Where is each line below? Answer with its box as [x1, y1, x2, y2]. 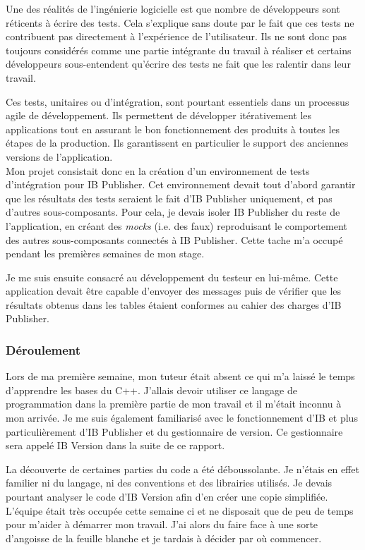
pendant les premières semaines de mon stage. [6, 246, 205, 261]
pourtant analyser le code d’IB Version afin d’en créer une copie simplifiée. [6, 489, 328, 504]
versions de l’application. [6, 149, 113, 164]
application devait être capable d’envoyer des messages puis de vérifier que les [6, 283, 342, 298]
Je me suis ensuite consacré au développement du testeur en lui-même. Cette [6, 269, 338, 284]
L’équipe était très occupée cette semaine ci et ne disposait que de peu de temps [6, 503, 354, 518]
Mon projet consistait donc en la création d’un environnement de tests [6, 163, 310, 178]
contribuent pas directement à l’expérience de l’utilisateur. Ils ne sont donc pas [6, 29, 347, 44]
